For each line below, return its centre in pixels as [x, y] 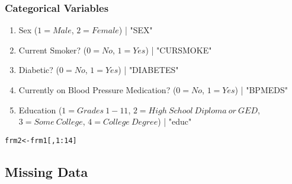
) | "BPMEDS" [261, 90]
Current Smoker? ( [53, 50]
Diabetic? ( [39, 70]
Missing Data [46, 171]
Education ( [40, 110]
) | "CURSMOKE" [179, 50]
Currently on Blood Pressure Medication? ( [97, 90]
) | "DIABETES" [148, 70]
